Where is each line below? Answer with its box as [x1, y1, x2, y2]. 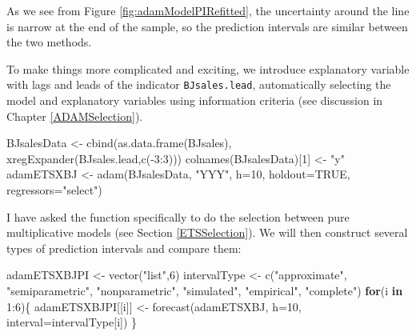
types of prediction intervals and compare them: [6, 239, 242, 256]
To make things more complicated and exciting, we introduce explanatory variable [6, 60, 410, 77]
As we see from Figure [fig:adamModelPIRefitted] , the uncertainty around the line [6, 2, 410, 18]
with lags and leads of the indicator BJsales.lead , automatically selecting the [6, 76, 391, 93]
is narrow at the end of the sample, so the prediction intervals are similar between [6, 18, 408, 34]
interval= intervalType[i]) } [6, 314, 138, 330]
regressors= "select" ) [6, 182, 102, 198]
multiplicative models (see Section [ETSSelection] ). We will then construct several [6, 224, 408, 241]
